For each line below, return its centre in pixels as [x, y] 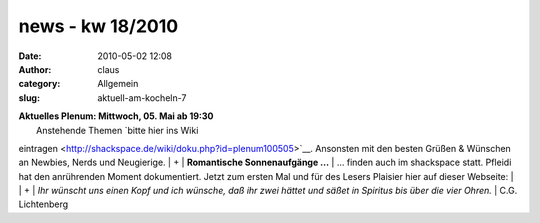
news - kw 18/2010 [98, 26]
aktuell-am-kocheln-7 [142, 97]
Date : [30, 56]
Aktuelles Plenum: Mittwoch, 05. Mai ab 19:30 [116, 116]
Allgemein [118, 84]
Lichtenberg [43, 204]
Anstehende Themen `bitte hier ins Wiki [117, 130]
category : [39, 84]
